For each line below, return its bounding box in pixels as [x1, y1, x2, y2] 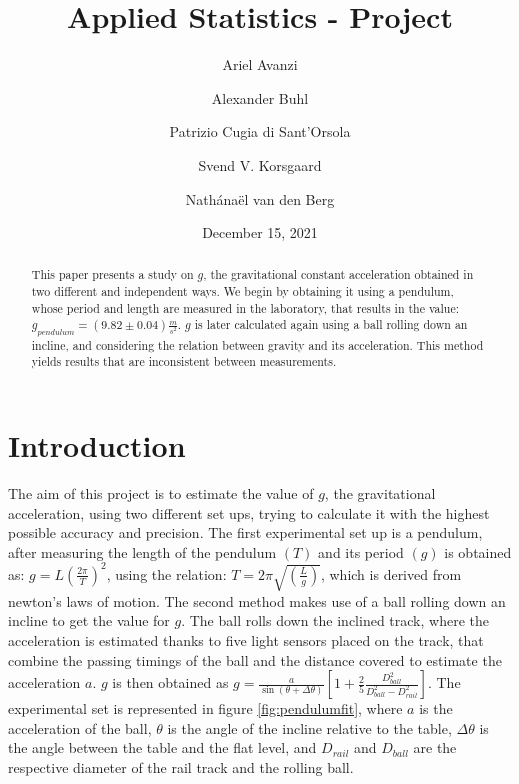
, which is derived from [320, 563, 462, 584]
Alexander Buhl [211, 87, 309, 108]
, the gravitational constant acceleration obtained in [203, 266, 474, 283]
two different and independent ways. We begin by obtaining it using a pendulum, [31, 283, 454, 300]
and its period [318, 541, 404, 562]
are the [413, 737, 457, 758]
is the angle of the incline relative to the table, [167, 717, 452, 738]
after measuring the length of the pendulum [8, 541, 277, 562]
